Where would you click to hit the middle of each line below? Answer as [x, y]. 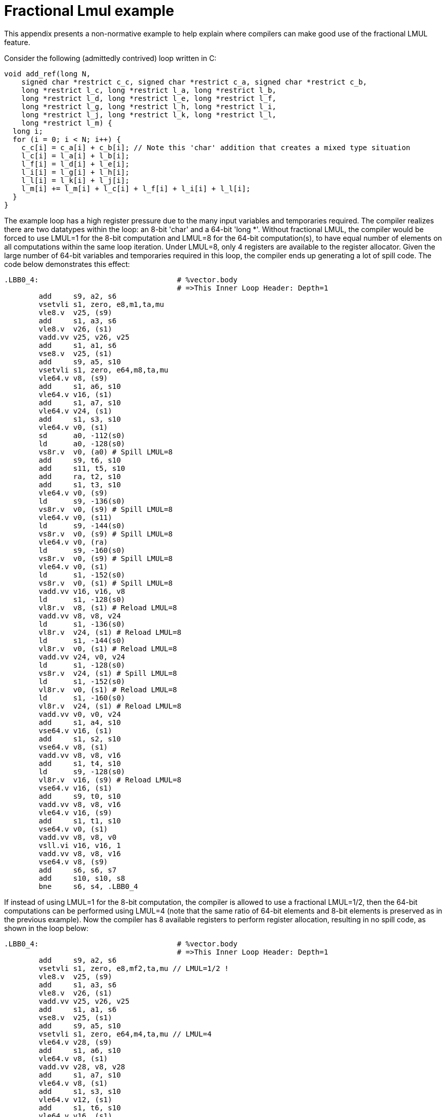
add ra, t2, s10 [80, 476]
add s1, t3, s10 [80, 484]
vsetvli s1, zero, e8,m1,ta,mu [101, 304]
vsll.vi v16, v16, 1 [80, 845]
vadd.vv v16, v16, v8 [82, 591]
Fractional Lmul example [89, 11]
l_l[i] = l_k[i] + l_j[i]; [75, 180]
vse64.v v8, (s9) [73, 862]
